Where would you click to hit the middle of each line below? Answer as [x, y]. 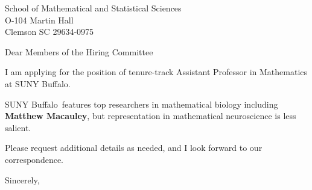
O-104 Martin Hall [39, 20]
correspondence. [34, 159]
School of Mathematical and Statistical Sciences [93, 8]
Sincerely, [22, 179]
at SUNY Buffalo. [38, 83]
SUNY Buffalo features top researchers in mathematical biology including [142, 104]
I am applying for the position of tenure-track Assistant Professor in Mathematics [156, 72]
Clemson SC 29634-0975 [49, 32]
